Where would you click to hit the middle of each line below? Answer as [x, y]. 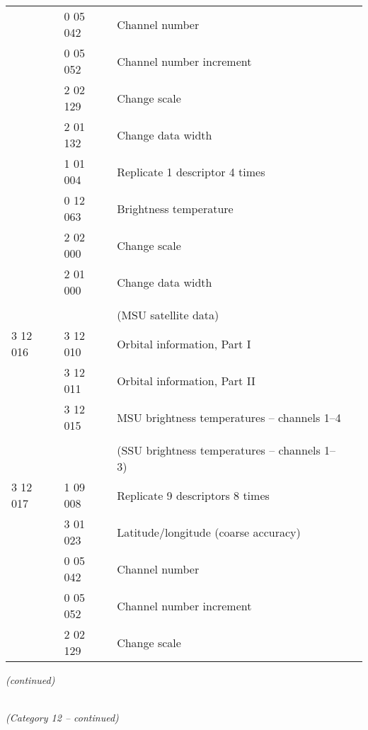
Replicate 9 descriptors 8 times [193, 495]
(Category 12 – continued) [62, 718]
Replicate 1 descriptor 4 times [191, 171]
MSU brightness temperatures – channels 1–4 [229, 417]
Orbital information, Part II [186, 380]
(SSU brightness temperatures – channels [219, 450]
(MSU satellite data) [168, 315]
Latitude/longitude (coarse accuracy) [209, 532]
